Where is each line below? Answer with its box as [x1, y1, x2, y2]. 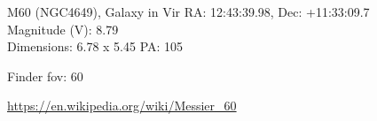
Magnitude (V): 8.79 [7, 19, 119, 38]
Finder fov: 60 [7, 66, 83, 85]
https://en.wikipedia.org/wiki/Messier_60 [7, 96, 237, 115]
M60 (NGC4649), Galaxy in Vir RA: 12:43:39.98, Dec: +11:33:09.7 [7, 3, 370, 20]
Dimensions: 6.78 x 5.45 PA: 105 [7, 37, 184, 56]
